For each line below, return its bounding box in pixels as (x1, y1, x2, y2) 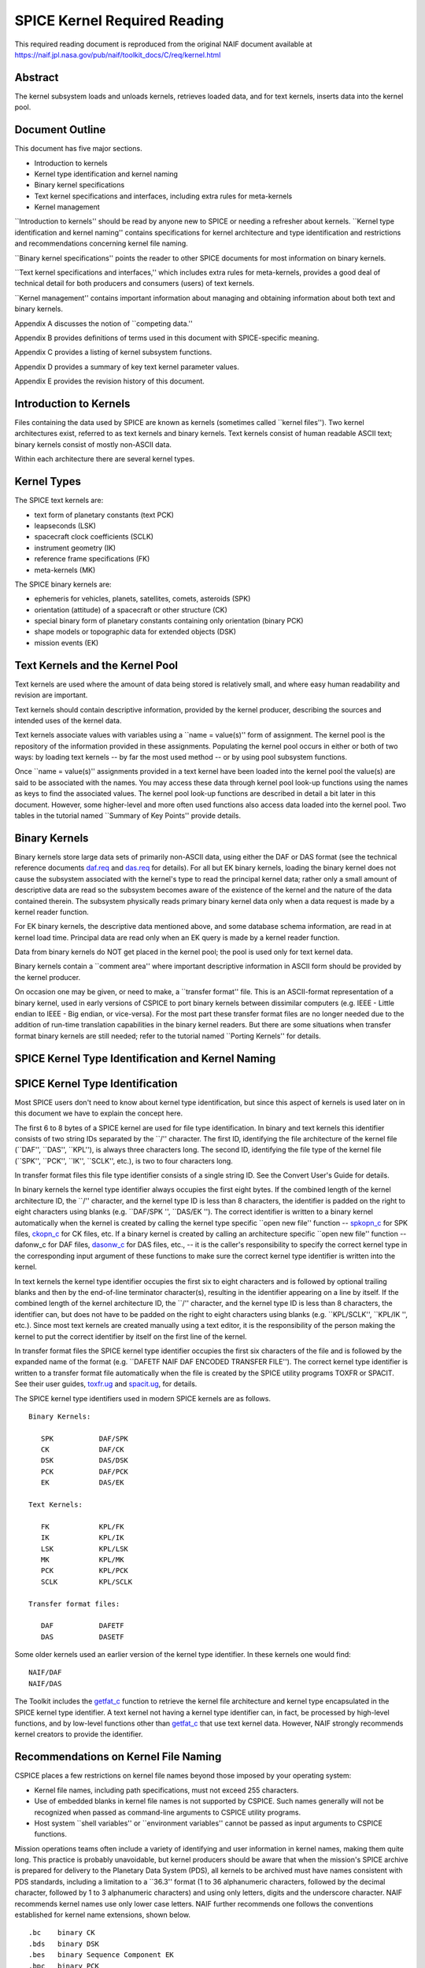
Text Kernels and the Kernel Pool (14, 658, 179, 672)
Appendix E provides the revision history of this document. (14, 376, 205, 386)
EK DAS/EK (40, 1478, 124, 1487)
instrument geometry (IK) (34, 543, 116, 553)
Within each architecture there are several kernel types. (14, 454, 195, 464)
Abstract (14, 71, 59, 84)
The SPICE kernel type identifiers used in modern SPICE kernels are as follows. (14, 1393, 272, 1403)
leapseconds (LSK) (34, 520, 96, 531)
